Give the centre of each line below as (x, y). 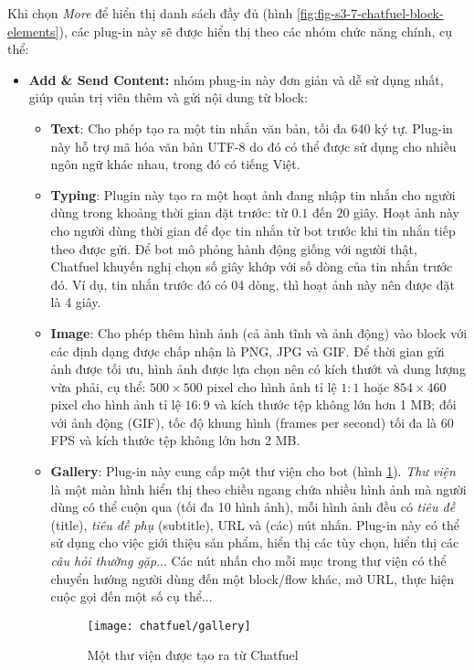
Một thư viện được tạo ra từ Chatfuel (193, 655)
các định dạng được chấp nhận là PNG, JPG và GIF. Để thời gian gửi (248, 351)
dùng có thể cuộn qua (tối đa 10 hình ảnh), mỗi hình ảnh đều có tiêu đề (253, 507)
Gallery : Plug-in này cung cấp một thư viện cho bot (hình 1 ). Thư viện (253, 471)
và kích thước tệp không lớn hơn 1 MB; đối (335, 404)
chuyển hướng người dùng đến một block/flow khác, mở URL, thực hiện (253, 578)
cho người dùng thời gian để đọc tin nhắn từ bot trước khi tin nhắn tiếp (253, 230)
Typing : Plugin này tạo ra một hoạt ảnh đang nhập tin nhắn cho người (253, 194)
